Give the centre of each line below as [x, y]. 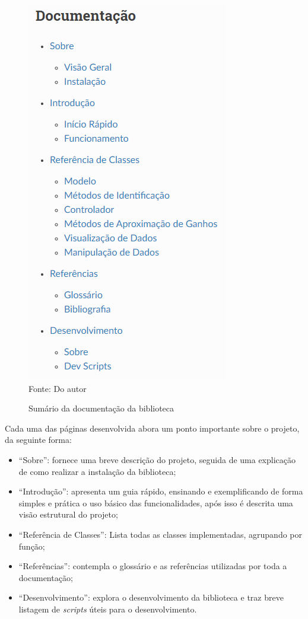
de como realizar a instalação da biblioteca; [97, 471]
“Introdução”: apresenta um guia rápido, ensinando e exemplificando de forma [161, 491]
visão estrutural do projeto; [68, 514]
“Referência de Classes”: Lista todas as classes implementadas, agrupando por [161, 534]
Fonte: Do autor [58, 388]
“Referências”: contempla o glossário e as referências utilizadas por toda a [153, 566]
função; [32, 546]
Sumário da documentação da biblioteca [101, 408]
